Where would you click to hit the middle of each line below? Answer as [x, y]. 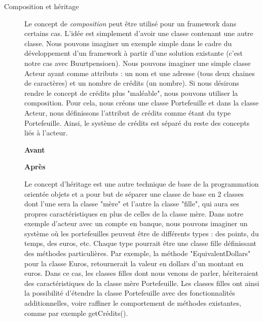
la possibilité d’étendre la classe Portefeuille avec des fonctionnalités [130, 293]
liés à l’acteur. [46, 133]
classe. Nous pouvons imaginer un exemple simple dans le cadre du [128, 43]
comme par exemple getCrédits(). [76, 313]
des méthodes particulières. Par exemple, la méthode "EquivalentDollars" [138, 253]
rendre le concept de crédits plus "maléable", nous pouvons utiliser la [131, 93]
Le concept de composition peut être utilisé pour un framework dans [130, 23]
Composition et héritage [42, 6]
